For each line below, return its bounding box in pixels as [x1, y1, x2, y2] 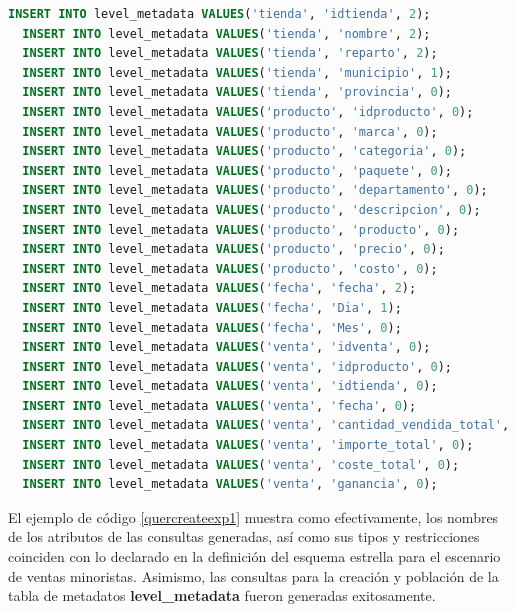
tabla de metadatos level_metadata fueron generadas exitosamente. [8, 585, 436, 606]
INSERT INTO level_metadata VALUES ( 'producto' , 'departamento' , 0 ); [22, 183, 488, 198]
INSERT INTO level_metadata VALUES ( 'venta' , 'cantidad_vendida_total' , [22, 418, 510, 433]
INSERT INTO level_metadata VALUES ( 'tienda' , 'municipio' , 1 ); [22, 65, 452, 80]
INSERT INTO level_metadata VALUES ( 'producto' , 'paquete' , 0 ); [22, 163, 452, 178]
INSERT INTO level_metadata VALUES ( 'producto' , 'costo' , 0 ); [22, 261, 438, 276]
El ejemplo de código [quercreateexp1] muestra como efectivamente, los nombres [8, 506, 499, 527]
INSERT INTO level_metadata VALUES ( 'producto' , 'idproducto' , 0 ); [22, 104, 474, 119]
